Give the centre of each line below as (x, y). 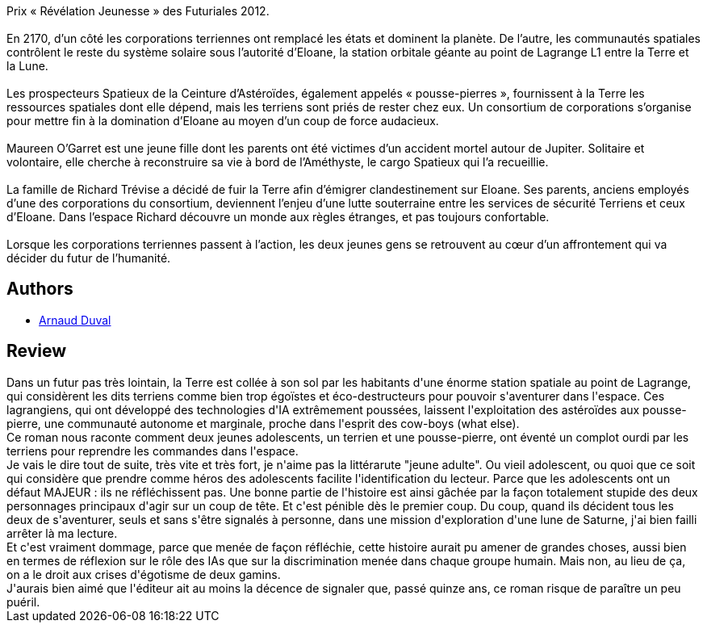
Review (37, 351)
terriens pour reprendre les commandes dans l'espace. (153, 451)
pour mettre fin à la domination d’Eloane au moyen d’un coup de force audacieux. (223, 121)
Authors (40, 289)
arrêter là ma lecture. (62, 533)
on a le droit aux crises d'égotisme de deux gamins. (144, 574)
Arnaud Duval (75, 320)
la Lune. (27, 66)
